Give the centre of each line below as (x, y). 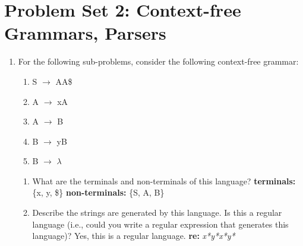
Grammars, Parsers (85, 33)
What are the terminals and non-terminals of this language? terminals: (164, 180)
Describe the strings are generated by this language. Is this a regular (157, 213)
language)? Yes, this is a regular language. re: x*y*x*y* (134, 236)
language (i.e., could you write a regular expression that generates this (160, 224)
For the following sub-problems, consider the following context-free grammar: (158, 61)
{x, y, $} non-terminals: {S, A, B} (98, 192)
